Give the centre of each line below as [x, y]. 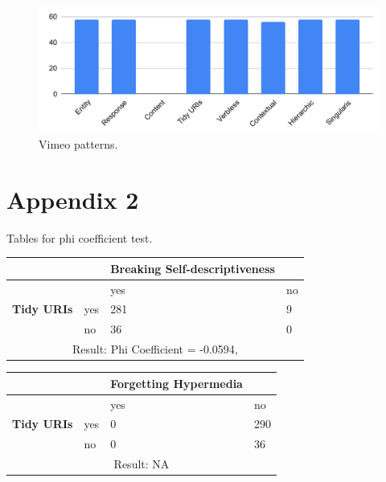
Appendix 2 [73, 199]
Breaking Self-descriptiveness [193, 268]
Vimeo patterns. [78, 143]
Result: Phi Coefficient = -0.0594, [155, 349]
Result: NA [142, 464]
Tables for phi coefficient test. [80, 237]
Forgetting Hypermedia [177, 383]
